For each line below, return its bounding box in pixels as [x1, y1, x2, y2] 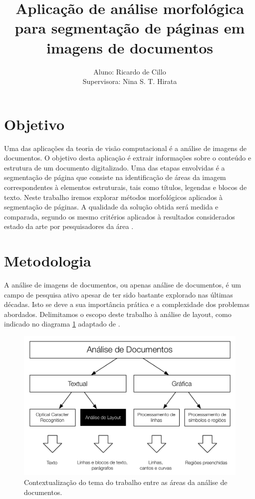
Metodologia [4, 250, 91, 271]
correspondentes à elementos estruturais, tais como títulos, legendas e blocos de [4, 182, 247, 192]
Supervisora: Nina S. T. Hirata [82, 76, 177, 86]
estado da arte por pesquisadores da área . [4, 221, 134, 231]
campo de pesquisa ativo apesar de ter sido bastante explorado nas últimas [4, 289, 233, 299]
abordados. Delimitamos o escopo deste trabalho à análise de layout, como [4, 308, 232, 319]
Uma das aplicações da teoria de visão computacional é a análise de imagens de [4, 142, 247, 153]
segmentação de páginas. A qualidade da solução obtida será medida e [4, 201, 219, 212]
